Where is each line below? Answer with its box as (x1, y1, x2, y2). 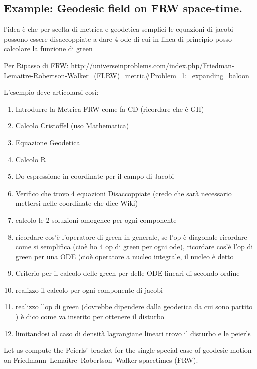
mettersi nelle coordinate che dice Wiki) (15, 198, 138, 208)
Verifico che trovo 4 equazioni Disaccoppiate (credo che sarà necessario (15, 188, 232, 198)
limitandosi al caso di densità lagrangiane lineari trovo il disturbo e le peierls (15, 328, 251, 338)
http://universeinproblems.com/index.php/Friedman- (71, 60, 234, 70)
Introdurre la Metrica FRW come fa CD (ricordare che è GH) (15, 103, 204, 114)
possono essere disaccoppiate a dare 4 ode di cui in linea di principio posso (4, 33, 232, 44)
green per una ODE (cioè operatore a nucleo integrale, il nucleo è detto (15, 251, 234, 261)
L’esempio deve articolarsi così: (4, 87, 99, 97)
